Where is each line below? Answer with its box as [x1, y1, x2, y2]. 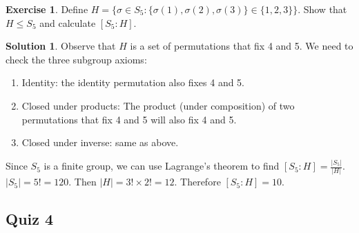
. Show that [298, 2, 347, 16]
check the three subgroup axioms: [6, 52, 147, 66]
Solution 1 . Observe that [6, 39, 116, 53]
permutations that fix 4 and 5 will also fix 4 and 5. [21, 112, 237, 126]
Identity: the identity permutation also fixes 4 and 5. [21, 75, 245, 90]
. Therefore [174, 174, 221, 189]
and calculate [39, 15, 96, 30]
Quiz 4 [6, 208, 54, 230]
